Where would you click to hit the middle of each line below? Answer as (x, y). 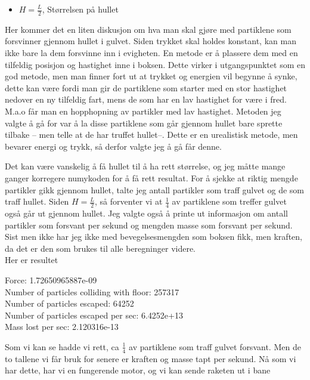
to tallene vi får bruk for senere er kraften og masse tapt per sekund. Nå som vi (151, 358)
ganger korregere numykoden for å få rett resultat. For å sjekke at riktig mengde (151, 177)
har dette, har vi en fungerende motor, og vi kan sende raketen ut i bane (138, 370)
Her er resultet (32, 260)
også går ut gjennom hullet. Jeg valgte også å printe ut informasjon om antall (146, 213)
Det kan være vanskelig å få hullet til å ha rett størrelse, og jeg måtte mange (145, 166)
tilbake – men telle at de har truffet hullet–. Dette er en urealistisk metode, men (151, 135)
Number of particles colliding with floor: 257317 (92, 291)
